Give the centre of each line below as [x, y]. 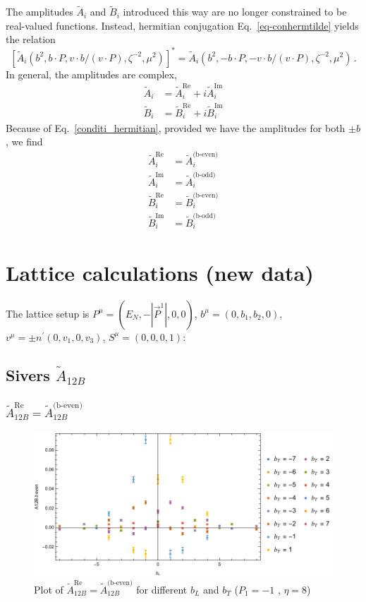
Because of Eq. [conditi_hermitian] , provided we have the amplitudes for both [176, 127]
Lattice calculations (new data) [160, 272]
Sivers [28, 374]
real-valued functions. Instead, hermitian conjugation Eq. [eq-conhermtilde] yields [182, 25]
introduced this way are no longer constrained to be [235, 12]
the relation [31, 39]
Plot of [49, 589]
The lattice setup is [48, 313]
